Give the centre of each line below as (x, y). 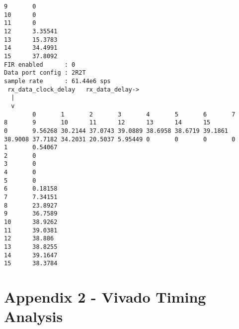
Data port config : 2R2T (45, 73)
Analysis (34, 316)
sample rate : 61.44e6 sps (57, 81)
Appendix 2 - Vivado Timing (105, 297)
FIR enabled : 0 (40, 64)
